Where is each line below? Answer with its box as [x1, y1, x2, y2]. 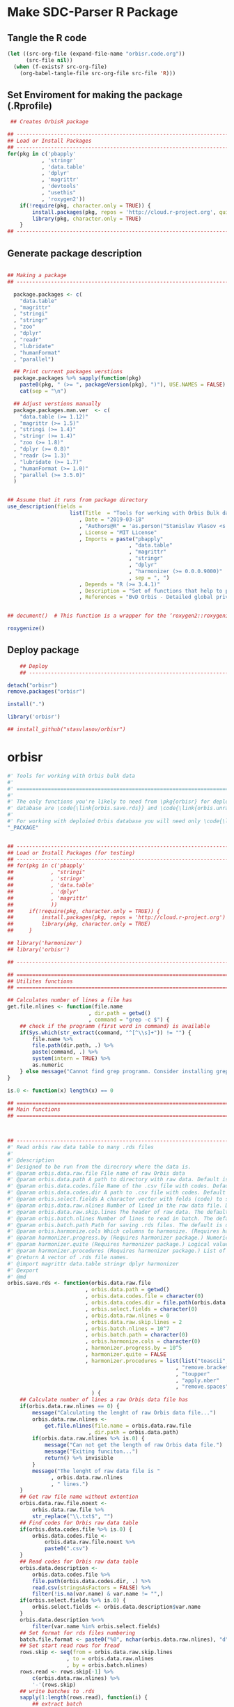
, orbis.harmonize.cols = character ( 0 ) [84, 1338, 201, 1345]
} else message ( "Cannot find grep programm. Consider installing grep [19, 1068, 229, 1075]
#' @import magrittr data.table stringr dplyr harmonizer [7, 1260, 179, 1268]
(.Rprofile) [7, 100, 52, 111]
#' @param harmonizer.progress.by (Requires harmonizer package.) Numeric [7, 1234, 229, 1242]
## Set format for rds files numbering [19, 1629, 136, 1637]
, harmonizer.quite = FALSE [84, 1351, 167, 1358]
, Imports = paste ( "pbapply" [79, 536, 164, 543]
